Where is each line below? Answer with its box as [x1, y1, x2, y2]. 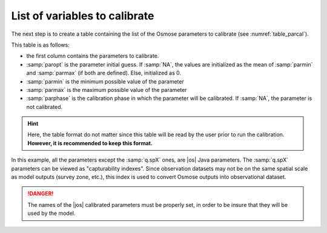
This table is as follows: [11, 41, 70, 48]
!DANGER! [27, 190, 54, 197]
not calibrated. [26, 103, 63, 110]
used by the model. [27, 209, 76, 217]
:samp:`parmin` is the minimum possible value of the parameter [26, 77, 184, 85]
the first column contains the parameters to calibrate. [26, 52, 159, 60]
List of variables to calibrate [11, 9, 154, 22]
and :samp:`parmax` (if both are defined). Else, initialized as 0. [26, 70, 182, 77]
